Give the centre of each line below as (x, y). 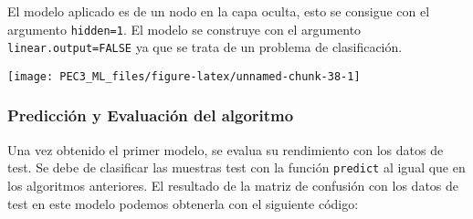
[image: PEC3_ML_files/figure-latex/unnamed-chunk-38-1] (184, 76)
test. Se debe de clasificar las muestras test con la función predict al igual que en (236, 167)
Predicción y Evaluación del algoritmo (151, 115)
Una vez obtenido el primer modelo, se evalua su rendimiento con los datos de (226, 149)
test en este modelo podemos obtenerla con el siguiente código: (183, 203)
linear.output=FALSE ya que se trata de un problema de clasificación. (205, 47)
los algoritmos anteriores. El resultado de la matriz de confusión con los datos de (233, 186)
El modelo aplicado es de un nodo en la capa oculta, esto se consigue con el (219, 11)
